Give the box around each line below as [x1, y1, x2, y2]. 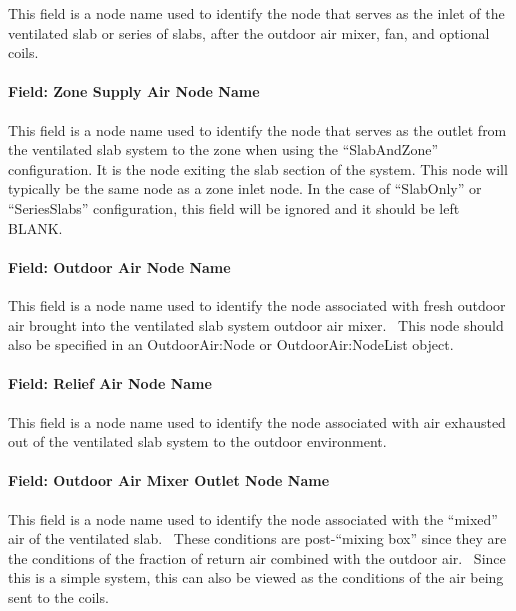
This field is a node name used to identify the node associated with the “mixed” [8, 508, 498, 529]
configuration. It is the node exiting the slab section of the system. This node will [8, 158, 508, 179]
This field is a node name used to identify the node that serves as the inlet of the [8, 3, 505, 23]
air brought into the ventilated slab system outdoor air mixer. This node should [8, 314, 504, 335]
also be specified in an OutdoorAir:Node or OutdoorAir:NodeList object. [8, 334, 454, 355]
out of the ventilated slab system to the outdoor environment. [8, 431, 387, 452]
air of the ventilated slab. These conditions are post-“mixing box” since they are [8, 528, 507, 549]
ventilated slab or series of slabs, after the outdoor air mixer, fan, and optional [8, 22, 490, 43]
